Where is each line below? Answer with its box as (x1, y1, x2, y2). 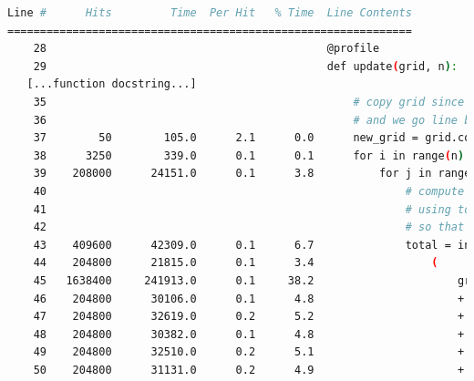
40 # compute (33, 184, 465, 198)
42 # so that (33, 221, 465, 234)
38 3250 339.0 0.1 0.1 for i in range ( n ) (33, 149, 465, 162)
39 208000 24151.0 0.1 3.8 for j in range (33, 167, 471, 180)
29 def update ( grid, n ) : (33, 59, 459, 73)
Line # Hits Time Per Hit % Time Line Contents (7, 6, 412, 19)
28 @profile (33, 42, 380, 56)
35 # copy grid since (33, 95, 465, 108)
